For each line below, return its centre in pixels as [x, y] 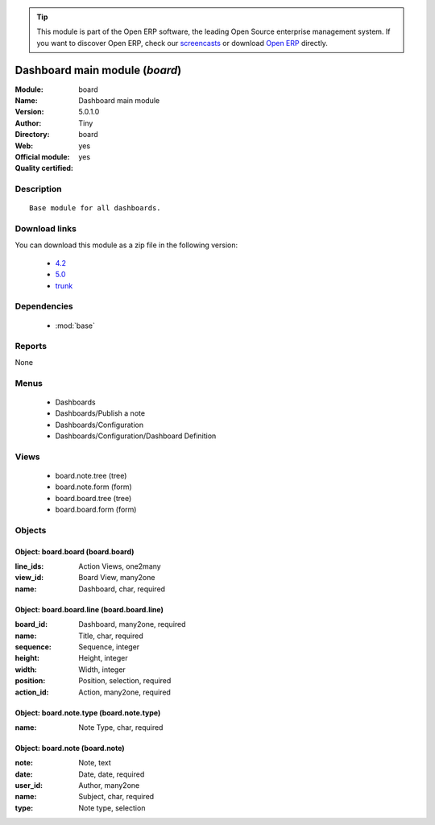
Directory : [32, 135]
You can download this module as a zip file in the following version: [126, 245]
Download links [46, 229]
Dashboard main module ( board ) [98, 70]
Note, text [95, 763]
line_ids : [29, 566]
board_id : [31, 624]
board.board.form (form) [96, 510]
